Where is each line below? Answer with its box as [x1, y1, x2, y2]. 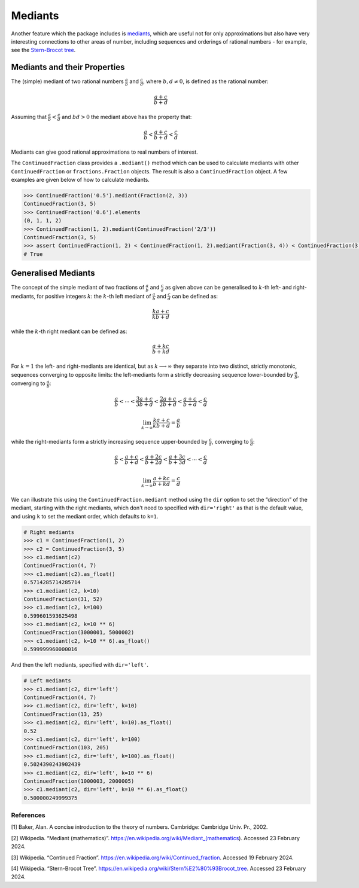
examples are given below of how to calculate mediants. [11, 176, 150, 183]
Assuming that [11, 113, 47, 120]
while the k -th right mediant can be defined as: [11, 328, 127, 335]
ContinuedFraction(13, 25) [23, 710, 103, 718]
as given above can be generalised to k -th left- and [165, 284, 293, 291]
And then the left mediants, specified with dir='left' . [11, 661, 149, 669]
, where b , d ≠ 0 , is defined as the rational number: [142, 78, 269, 85]
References [11, 811, 45, 819]
